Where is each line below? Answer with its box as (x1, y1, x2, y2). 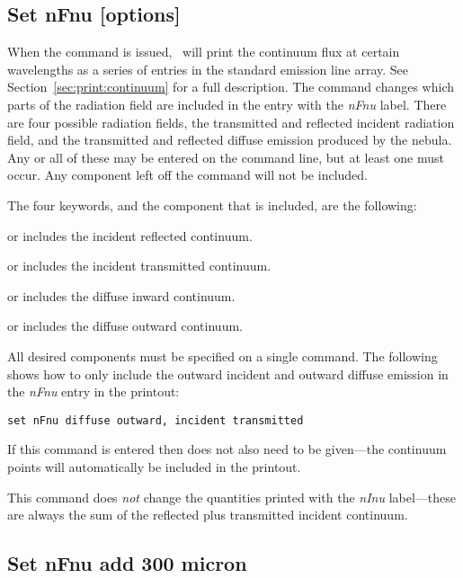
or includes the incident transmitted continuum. (7, 256, 272, 275)
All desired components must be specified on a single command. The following (7, 346, 438, 365)
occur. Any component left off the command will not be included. (7, 165, 368, 184)
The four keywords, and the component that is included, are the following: (7, 195, 417, 214)
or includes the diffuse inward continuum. (7, 286, 236, 305)
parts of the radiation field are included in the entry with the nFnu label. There (7, 94, 447, 113)
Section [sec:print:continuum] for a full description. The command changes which (7, 77, 454, 96)
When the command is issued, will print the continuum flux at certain (7, 42, 400, 61)
